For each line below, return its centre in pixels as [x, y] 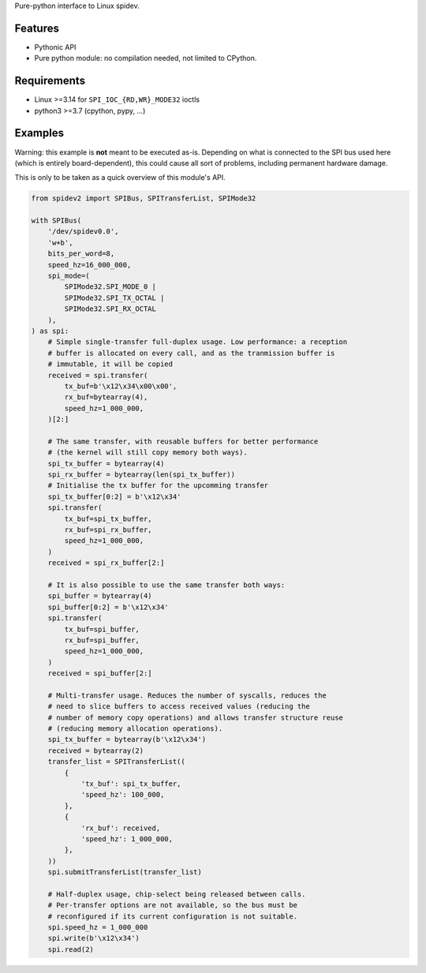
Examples [39, 133]
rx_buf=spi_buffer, [102, 640]
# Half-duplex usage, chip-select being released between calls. [177, 894]
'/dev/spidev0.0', [83, 232]
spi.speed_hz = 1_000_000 [98, 928]
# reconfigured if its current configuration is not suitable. [173, 916]
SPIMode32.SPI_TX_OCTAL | [114, 298]
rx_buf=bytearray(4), [106, 397]
